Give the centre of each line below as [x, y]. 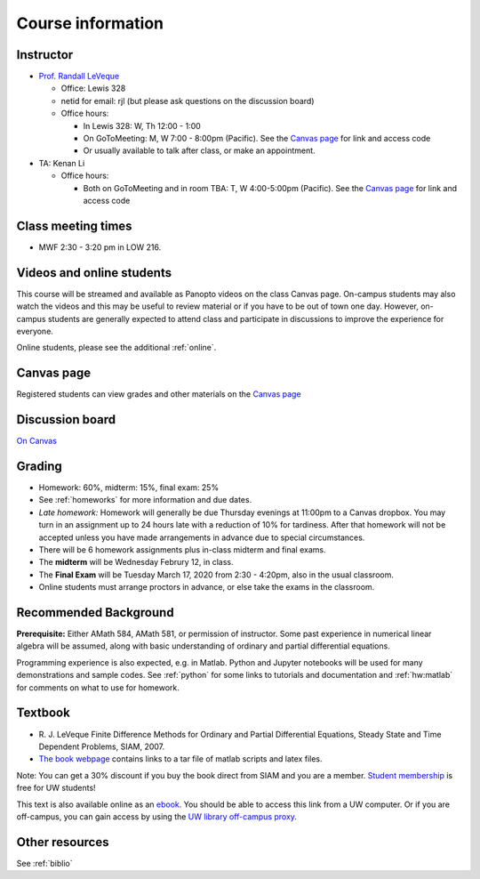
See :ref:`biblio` [44, 863]
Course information [90, 23]
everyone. [35, 331]
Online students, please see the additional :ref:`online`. [116, 348]
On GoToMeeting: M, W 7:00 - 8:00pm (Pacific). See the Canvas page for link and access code [257, 139]
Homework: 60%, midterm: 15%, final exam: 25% [129, 488]
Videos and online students [94, 273]
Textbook [43, 713]
